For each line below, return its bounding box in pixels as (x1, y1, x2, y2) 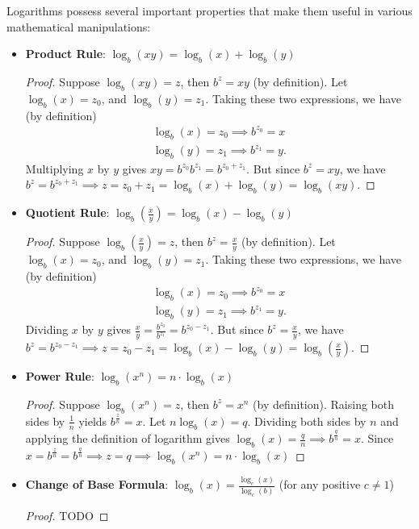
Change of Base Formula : (25, 476, 169, 493)
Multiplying (25, 160, 84, 177)
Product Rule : (25, 45, 106, 62)
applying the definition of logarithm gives (25, 430, 230, 446)
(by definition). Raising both (253, 395, 394, 412)
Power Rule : (25, 368, 94, 385)
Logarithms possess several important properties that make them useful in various (6, 2, 413, 19)
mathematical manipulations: (6, 18, 151, 35)
